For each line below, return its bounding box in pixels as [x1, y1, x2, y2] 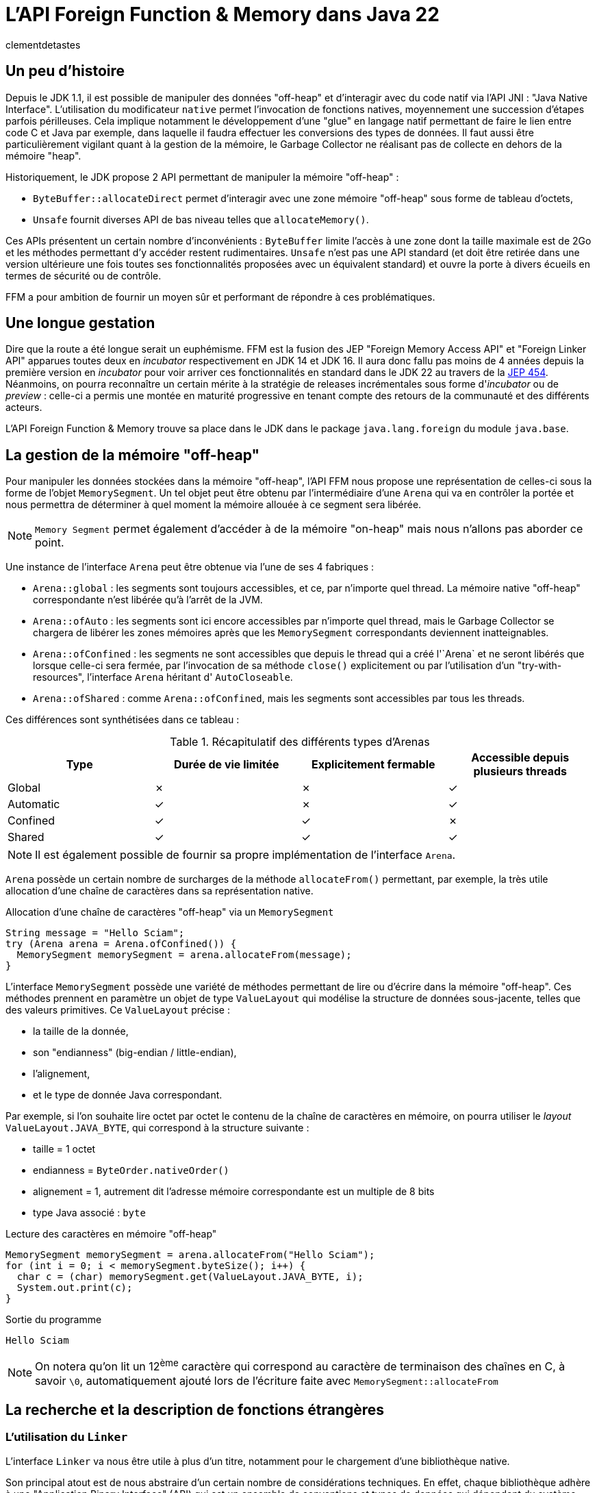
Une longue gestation [5, 314, 155, 332]
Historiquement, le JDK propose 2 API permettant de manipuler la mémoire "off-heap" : [5, 171, 399, 183]
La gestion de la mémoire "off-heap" [5, 446, 260, 464]
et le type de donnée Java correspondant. [33, 1089, 223, 1101]
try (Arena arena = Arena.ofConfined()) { [5, 938, 237, 950]
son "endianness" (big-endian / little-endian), [33, 1046, 237, 1059]
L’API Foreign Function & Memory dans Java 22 [5, 3, 440, 26]
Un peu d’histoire [5, 62, 125, 80]
